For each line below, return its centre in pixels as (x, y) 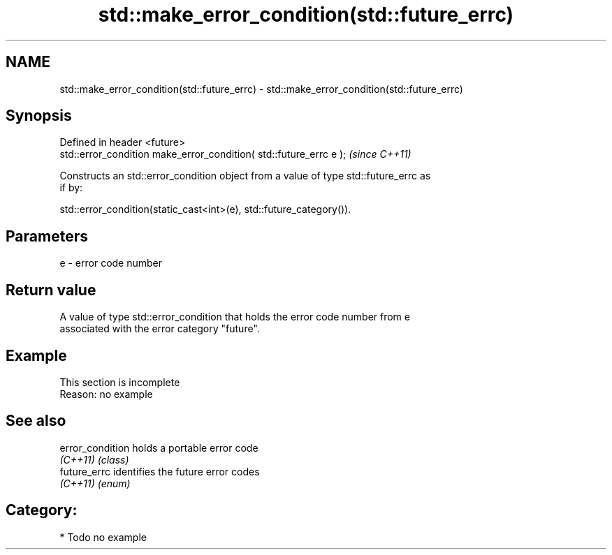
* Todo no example (103, 537)
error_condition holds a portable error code (159, 447)
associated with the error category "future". (160, 329)
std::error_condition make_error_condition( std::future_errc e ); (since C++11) (235, 154)
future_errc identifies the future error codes (160, 471)
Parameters (47, 236)
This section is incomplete (120, 382)
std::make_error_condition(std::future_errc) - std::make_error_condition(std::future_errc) (261, 89)
